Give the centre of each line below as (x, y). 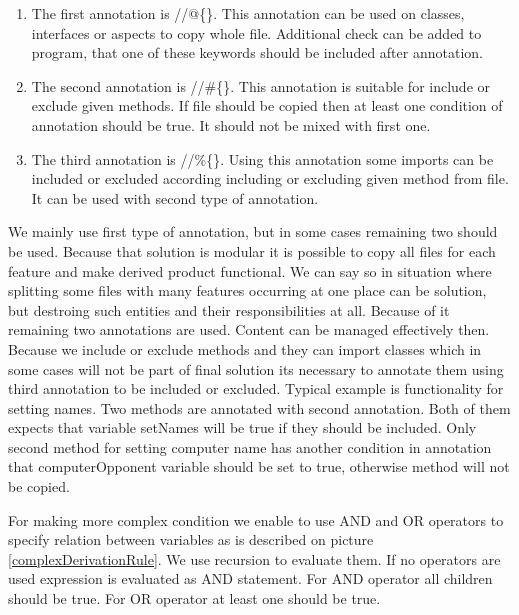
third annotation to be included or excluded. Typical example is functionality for (256, 388)
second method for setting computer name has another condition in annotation (250, 446)
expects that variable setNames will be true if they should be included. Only (242, 427)
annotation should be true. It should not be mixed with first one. (231, 124)
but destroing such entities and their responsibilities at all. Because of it (229, 309)
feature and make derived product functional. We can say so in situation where (250, 270)
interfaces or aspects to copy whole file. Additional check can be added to (256, 32)
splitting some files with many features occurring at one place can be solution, (247, 290)
